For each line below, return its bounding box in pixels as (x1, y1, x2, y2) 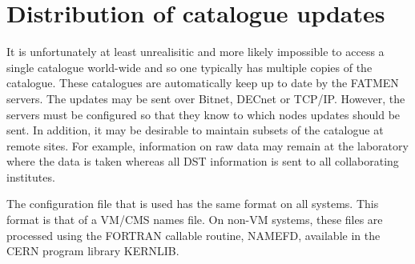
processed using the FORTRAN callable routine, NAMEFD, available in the (6, 226, 381, 243)
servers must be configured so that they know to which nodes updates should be (6, 106, 401, 122)
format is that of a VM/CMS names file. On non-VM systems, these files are (6, 211, 383, 228)
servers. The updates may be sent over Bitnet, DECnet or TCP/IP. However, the (6, 90, 405, 106)
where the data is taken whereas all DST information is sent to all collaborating (6, 153, 399, 170)
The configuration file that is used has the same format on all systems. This (6, 195, 379, 212)
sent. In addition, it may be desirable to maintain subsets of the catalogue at (6, 122, 384, 138)
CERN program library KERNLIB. (6, 242, 179, 259)
